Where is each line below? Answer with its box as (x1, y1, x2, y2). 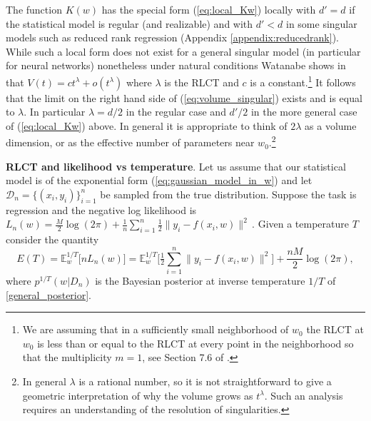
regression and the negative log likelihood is (6, 202, 197, 217)
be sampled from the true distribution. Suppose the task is (100, 186, 357, 201)
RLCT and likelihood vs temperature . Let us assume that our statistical (6, 158, 346, 173)
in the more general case (250, 104, 357, 119)
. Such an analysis (264, 387, 343, 402)
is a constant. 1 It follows (250, 72, 356, 89)
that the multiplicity (22, 350, 112, 365)
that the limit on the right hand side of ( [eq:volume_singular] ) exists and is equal (6, 90, 362, 105)
